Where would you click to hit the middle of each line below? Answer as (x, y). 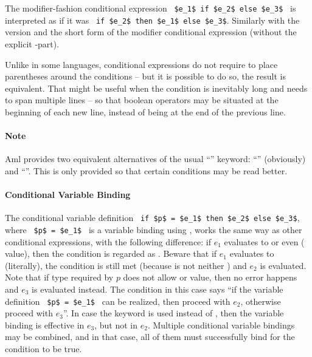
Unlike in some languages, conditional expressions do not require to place (141, 64)
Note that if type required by (59, 277)
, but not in (116, 325)
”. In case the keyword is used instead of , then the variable (173, 313)
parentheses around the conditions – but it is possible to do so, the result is (146, 76)
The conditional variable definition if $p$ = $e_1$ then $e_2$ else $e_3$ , (152, 218)
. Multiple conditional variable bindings (221, 325)
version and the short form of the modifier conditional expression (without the (151, 32)
